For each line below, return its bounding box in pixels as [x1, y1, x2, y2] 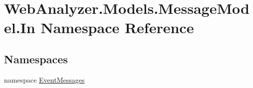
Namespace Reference [40, 17, 194, 38]
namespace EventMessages [4, 74, 85, 85]
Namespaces [4, 51, 68, 66]
